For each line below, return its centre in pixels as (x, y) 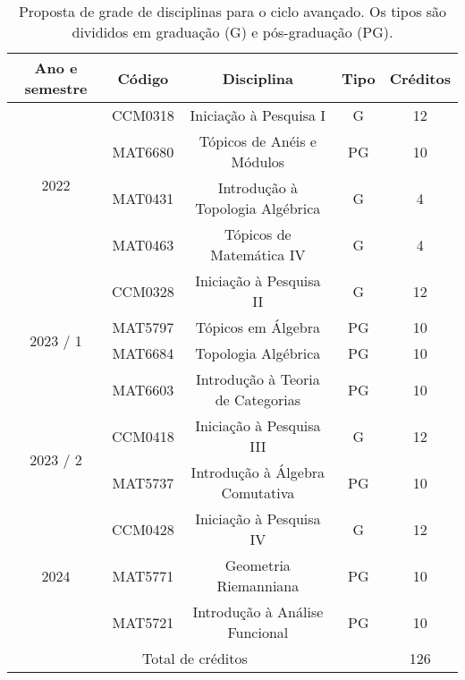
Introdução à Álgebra (258, 472)
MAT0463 (143, 244)
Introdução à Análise (258, 612)
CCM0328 (143, 291)
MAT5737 (143, 482)
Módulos (258, 161)
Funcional (258, 632)
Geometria (258, 565)
